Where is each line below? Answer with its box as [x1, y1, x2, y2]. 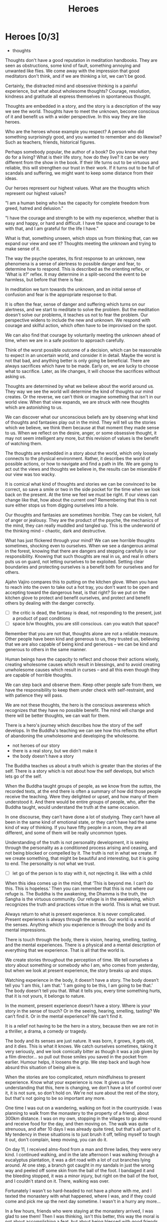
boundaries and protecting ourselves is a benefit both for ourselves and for [5, 564, 159, 570]
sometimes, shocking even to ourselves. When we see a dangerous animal [5, 542, 158, 548]
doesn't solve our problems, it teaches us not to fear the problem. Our [5, 312, 148, 318]
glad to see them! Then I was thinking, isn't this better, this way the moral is [5, 1214, 160, 1220]
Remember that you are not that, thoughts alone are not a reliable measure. [5, 631, 159, 637]
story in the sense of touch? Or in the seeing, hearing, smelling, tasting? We [5, 1008, 160, 1014]
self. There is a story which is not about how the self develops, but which [5, 768, 155, 774]
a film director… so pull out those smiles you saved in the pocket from [5, 1054, 148, 1060]
